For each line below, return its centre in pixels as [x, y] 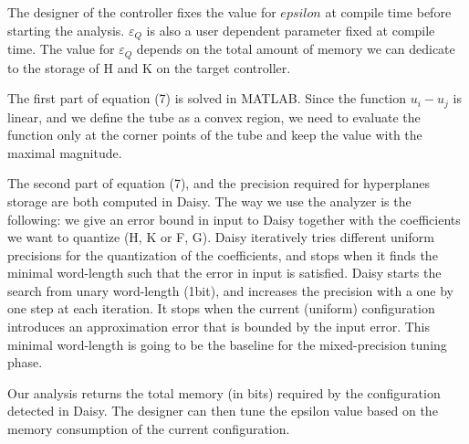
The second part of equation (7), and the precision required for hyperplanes [219, 183]
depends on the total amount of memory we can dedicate [296, 49]
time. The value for [61, 49]
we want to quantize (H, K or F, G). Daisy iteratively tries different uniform [221, 237]
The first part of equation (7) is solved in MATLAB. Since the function [207, 98]
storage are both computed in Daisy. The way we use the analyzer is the [209, 201]
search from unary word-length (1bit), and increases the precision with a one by [230, 290]
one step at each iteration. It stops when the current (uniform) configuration [221, 308]
